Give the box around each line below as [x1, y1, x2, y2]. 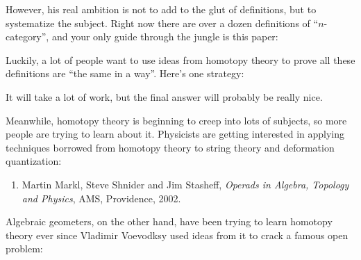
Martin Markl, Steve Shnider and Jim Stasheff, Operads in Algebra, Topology [22, 177, 349, 191]
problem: [6, 241, 43, 256]
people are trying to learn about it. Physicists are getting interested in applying [6, 127, 345, 141]
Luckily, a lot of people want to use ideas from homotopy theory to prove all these [6, 52, 355, 67]
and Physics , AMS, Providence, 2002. [22, 190, 181, 205]
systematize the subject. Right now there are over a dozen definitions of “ [6, 15, 319, 30]
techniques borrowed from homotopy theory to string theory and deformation [6, 140, 335, 154]
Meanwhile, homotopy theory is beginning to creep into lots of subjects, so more [6, 113, 347, 127]
